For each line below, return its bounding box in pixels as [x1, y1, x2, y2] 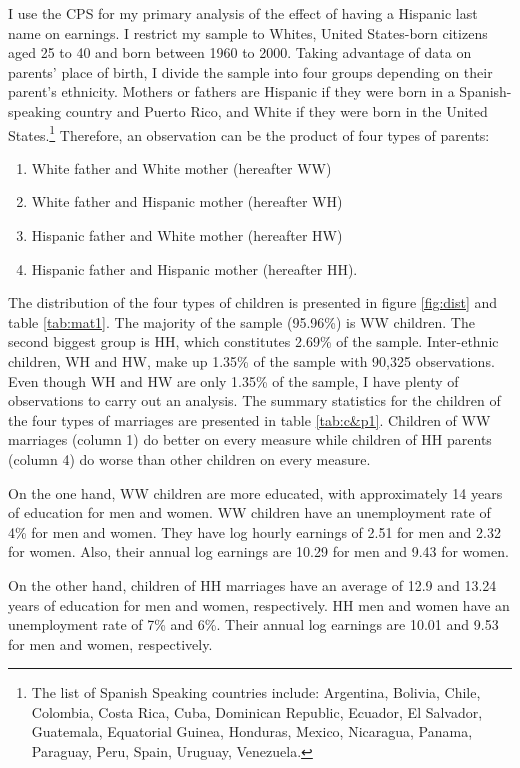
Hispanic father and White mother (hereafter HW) [31, 225, 343, 245]
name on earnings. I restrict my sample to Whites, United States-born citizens [8, 22, 488, 43]
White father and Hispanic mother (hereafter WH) [31, 191, 343, 212]
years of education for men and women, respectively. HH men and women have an [8, 594, 510, 615]
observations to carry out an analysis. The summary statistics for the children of [8, 390, 501, 411]
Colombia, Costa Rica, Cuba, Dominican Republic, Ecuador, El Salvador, [31, 701, 483, 722]
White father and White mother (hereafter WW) [31, 157, 332, 178]
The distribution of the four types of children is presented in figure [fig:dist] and [8, 292, 498, 313]
